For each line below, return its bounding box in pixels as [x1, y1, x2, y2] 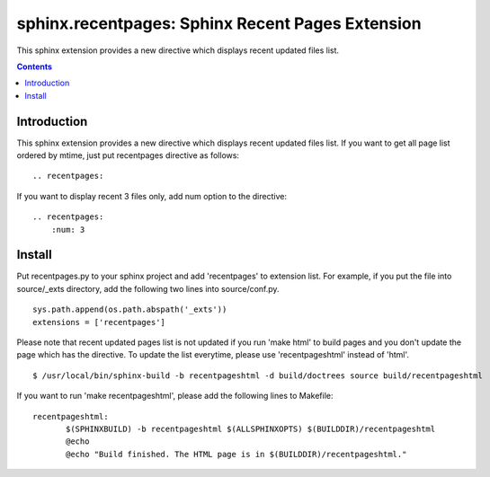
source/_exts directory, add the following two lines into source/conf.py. [16, 283, 280, 294]
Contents [16, 61, 53, 72]
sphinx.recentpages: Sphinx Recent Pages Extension [16, 13, 422, 33]
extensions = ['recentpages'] [32, 317, 166, 327]
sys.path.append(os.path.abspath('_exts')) [32, 305, 227, 314]
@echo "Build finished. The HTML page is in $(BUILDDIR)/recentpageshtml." [66, 449, 407, 459]
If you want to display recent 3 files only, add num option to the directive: [16, 190, 288, 201]
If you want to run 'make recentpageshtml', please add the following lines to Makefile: [16, 391, 334, 402]
